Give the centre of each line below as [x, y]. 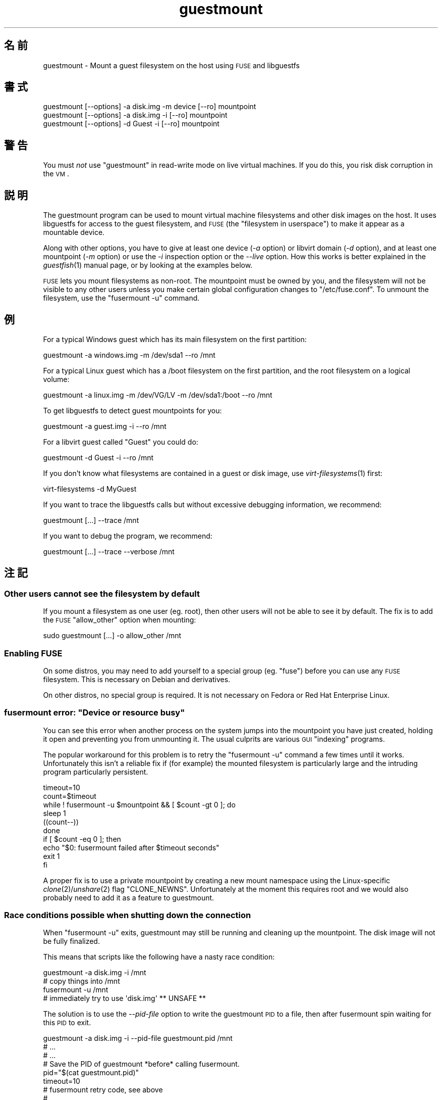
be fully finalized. [71, 941]
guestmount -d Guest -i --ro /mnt [98, 457]
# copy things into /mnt [81, 981]
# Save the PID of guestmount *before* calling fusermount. [141, 1064]
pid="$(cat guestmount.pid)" [91, 1073]
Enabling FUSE [33, 653]
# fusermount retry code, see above [103, 1090]
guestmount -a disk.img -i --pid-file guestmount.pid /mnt [138, 1038]
